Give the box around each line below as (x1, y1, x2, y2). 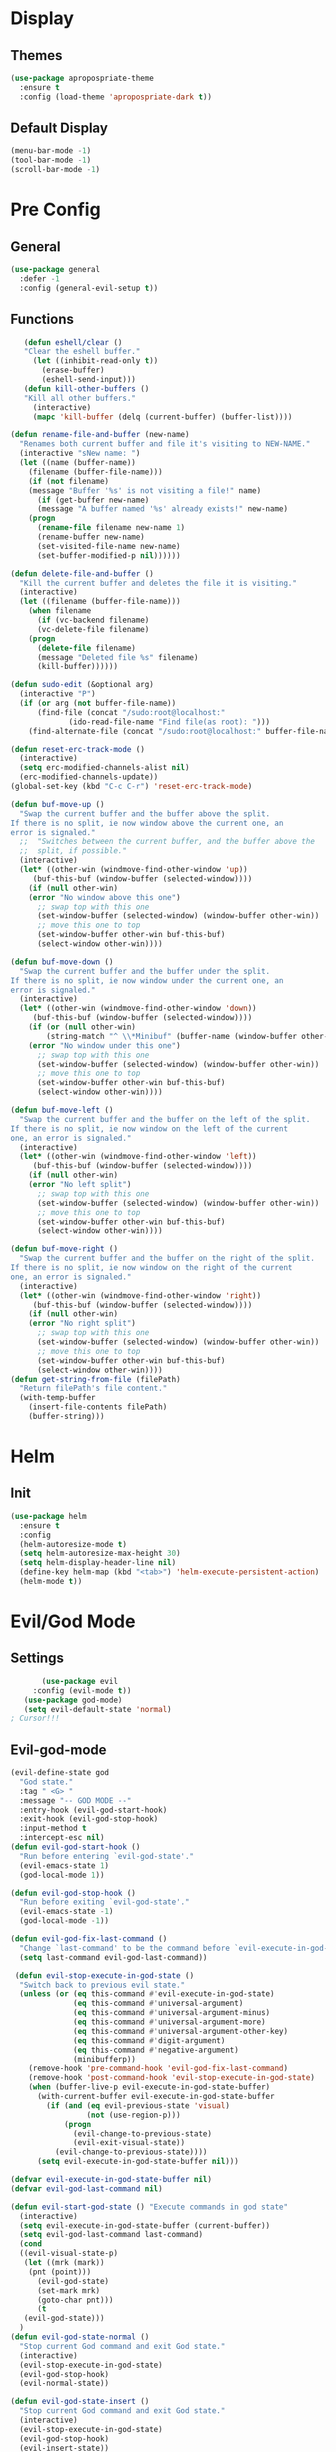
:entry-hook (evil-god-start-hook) (19, 1805, 168, 1815)
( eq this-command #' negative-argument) (73, 2045, 240, 2055)
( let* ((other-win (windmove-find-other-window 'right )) (19, 1290, 262, 1301)
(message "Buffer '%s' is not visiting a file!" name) (28, 485, 262, 496)
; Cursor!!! (10, 1713, 60, 1724)
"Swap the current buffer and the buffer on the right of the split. (19, 1253, 315, 1264)
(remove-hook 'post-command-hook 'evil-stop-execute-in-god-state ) (28, 2073, 315, 2083)
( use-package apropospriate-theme (10, 73, 155, 83)
